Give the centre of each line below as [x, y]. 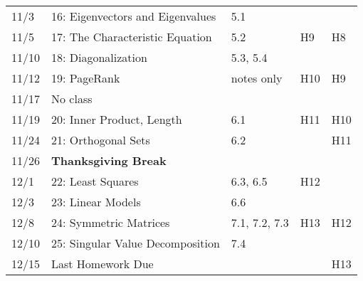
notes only [257, 78]
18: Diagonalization [99, 57]
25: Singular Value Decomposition [136, 243]
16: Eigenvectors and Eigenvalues [134, 16]
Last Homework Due [102, 264]
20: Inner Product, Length [117, 119]
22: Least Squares [95, 181]
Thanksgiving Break [109, 160]
